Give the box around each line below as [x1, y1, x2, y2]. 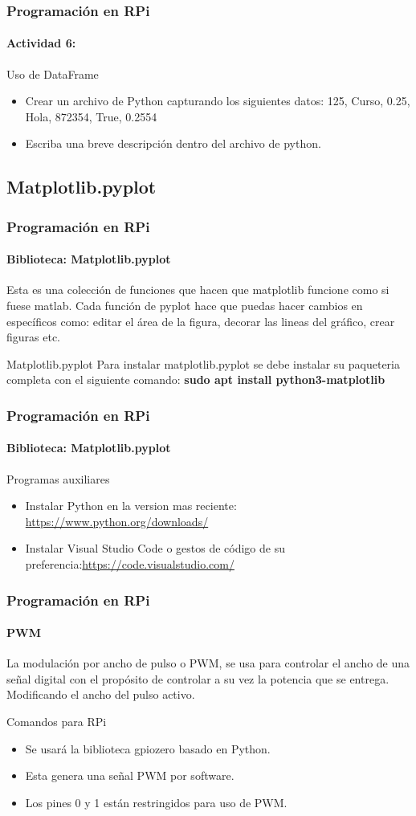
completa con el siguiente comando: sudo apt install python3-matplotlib [6, 371, 385, 388]
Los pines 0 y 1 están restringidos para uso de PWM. [25, 794, 288, 810]
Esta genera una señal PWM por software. [25, 767, 235, 784]
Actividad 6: [6, 35, 76, 51]
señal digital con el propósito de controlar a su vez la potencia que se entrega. [6, 670, 389, 687]
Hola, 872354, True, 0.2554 [25, 108, 157, 124]
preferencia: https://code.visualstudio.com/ [25, 556, 235, 573]
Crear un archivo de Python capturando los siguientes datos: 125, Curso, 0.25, [25, 92, 410, 109]
